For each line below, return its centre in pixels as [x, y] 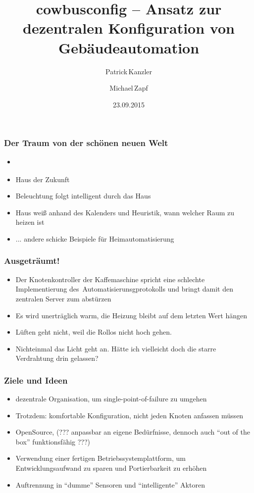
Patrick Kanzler [128, 71]
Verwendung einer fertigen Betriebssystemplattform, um [101, 458]
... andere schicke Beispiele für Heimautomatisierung [95, 238]
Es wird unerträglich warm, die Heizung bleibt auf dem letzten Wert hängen [131, 315]
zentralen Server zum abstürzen [63, 298]
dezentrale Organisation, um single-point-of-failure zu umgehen [111, 399]
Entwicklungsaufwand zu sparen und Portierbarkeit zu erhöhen [111, 468]
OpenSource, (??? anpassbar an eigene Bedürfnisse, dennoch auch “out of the [133, 432]
